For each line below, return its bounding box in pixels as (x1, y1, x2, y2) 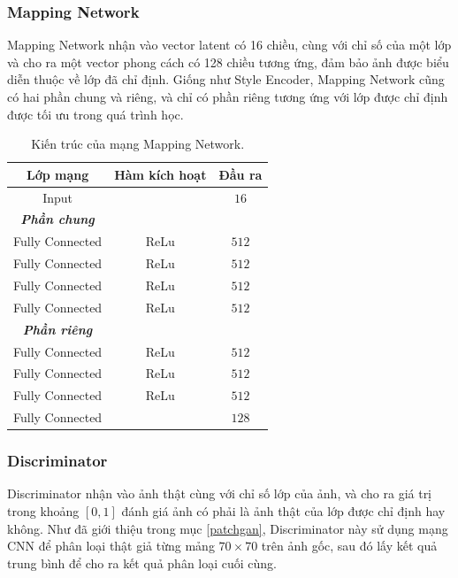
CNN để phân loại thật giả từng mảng (7, 536, 215, 555)
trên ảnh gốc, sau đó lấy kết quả (261, 536, 438, 555)
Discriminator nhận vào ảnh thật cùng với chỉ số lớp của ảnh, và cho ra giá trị (7, 484, 432, 503)
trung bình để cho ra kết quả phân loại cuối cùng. (7, 553, 278, 572)
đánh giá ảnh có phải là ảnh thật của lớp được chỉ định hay (121, 501, 446, 520)
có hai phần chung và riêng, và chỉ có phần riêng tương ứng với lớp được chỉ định (7, 88, 448, 105)
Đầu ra (218, 165, 263, 183)
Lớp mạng (26, 165, 89, 183)
